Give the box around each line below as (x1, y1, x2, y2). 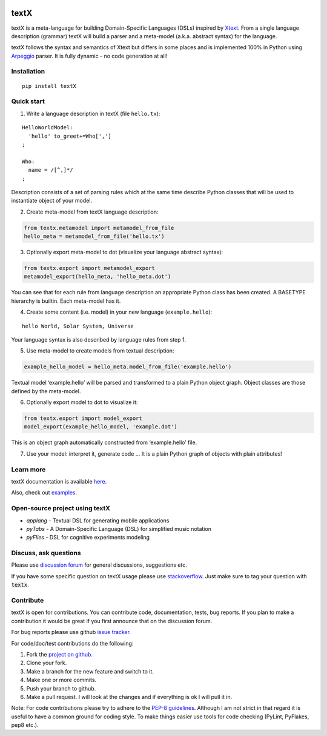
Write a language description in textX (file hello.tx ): (26, 110, 160, 117)
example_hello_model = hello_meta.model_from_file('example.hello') (24, 363, 232, 370)
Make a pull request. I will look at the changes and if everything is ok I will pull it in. (26, 693, 233, 700)
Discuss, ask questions (11, 549, 81, 558)
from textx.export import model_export (24, 415, 142, 422)
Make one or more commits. (26, 677, 97, 684)
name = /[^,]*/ (28, 167, 73, 174)
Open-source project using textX (11, 504, 110, 513)
